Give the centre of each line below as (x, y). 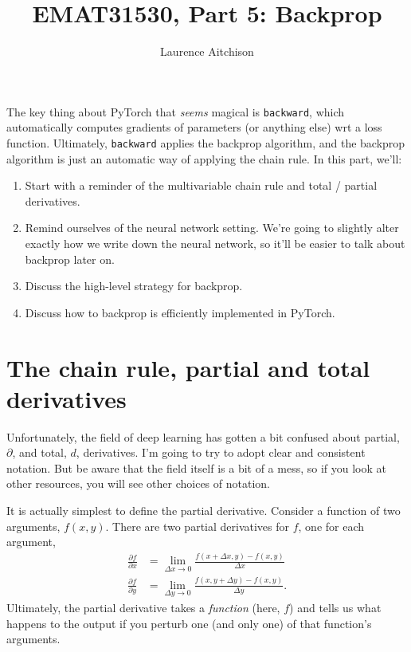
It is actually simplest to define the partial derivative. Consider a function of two (204, 511)
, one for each (331, 526)
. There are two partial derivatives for (198, 526)
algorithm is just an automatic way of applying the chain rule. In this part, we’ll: (204, 158)
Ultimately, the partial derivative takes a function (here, (143, 607)
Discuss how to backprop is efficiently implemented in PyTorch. (180, 312)
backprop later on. (70, 259)
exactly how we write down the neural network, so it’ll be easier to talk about (215, 243)
